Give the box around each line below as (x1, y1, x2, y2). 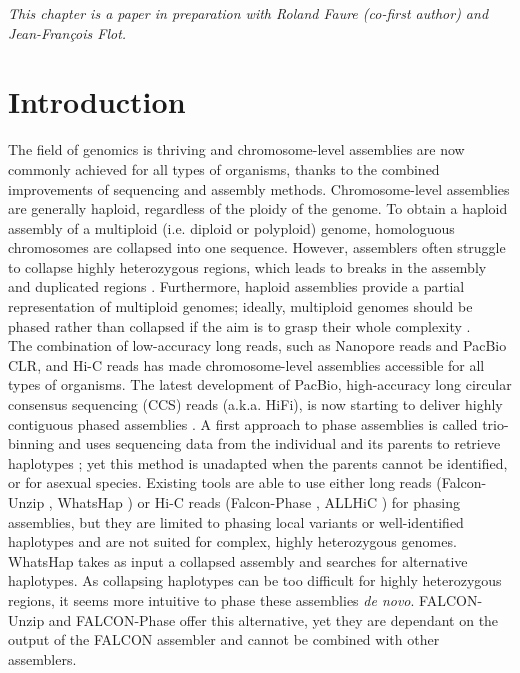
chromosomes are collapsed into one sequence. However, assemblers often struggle (8, 237, 506, 258)
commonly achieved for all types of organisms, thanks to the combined (8, 158, 440, 179)
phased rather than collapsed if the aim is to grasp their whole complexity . (8, 315, 471, 336)
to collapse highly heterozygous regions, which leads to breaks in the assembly (8, 256, 487, 277)
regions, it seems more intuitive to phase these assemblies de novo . (8, 589, 415, 610)
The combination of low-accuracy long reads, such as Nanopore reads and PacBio (8, 335, 507, 356)
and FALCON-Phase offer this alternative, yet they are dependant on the (48, 609, 499, 630)
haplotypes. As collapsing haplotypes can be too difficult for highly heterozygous (8, 570, 502, 591)
